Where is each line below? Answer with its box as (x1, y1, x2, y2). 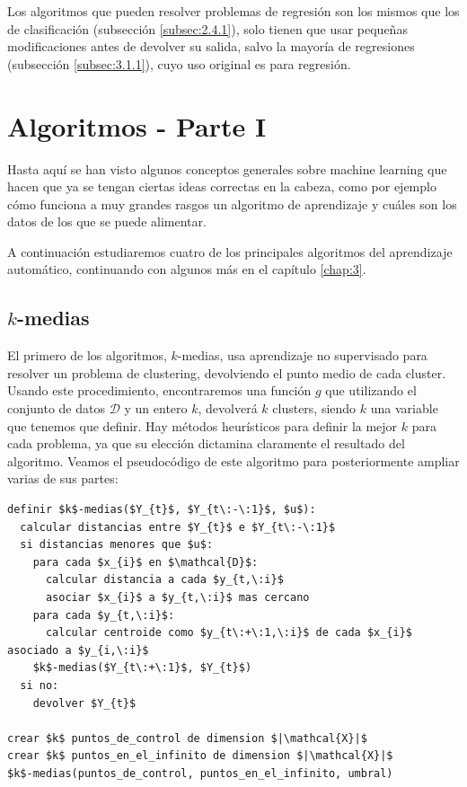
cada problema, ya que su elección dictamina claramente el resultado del (7, 434, 405, 453)
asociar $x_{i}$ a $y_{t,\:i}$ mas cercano (45, 590, 310, 604)
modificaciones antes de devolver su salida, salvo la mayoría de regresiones (7, 37, 415, 56)
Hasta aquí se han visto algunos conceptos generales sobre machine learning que (7, 159, 447, 178)
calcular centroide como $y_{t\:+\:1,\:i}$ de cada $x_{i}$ (45, 626, 413, 640)
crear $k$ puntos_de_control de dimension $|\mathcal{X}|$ (7, 731, 367, 745)
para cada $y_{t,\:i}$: (32, 608, 175, 622)
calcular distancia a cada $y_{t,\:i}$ (45, 573, 284, 587)
